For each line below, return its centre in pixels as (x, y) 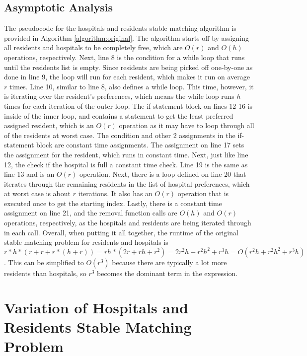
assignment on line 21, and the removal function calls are (91, 213)
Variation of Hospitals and (96, 307)
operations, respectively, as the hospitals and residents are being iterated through (128, 223)
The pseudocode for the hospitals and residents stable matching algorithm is (120, 28)
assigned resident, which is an (49, 125)
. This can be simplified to (44, 262)
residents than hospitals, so (45, 273)
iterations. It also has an (115, 193)
